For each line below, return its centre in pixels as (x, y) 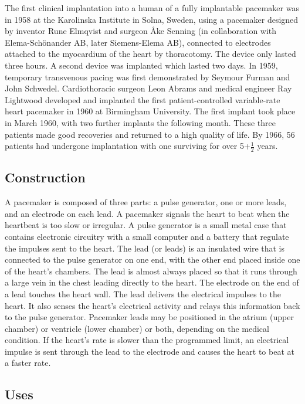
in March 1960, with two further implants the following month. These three (140, 122)
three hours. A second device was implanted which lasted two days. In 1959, (141, 65)
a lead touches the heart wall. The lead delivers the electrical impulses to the (143, 293)
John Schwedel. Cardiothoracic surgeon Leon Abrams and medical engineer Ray (148, 88)
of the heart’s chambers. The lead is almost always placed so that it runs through (151, 271)
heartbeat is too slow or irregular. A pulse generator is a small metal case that (146, 225)
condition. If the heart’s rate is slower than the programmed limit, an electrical (147, 340)
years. (267, 146)
